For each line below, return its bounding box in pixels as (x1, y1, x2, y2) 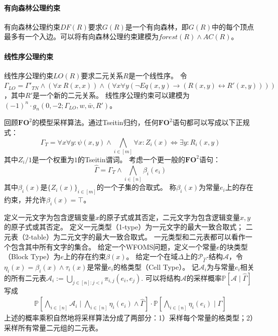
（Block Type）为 (4, 251, 61, 262)
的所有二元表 (4, 272, 46, 283)
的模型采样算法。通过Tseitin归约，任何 (32, 117, 159, 128)
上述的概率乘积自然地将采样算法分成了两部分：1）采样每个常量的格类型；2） (4, 312, 257, 323)
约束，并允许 (4, 194, 46, 204)
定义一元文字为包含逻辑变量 (4, 211, 95, 222)
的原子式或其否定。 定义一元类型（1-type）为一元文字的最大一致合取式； (4, 221, 244, 232)
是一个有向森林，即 (125, 21, 189, 32)
